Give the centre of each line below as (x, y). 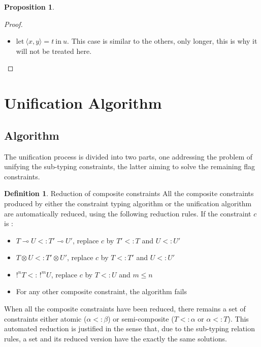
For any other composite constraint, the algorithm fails (102, 291)
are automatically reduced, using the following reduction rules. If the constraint (128, 213)
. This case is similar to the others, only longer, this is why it (162, 41)
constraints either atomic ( (45, 318)
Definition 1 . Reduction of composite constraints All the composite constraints (129, 193)
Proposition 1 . (29, 7)
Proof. (13, 24)
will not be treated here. (54, 51)
